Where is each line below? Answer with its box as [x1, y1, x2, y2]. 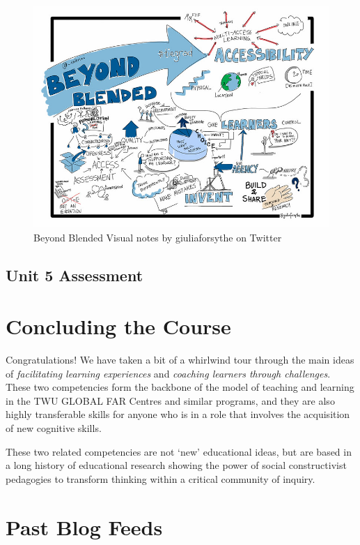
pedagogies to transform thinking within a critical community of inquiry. [6, 471, 315, 486]
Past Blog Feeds [6, 512, 163, 541]
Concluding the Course [6, 312, 231, 341]
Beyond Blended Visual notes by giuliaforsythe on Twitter [33, 230, 282, 244]
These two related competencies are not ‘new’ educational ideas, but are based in [6, 444, 352, 458]
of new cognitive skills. [6, 421, 102, 435]
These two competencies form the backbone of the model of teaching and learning [6, 380, 354, 394]
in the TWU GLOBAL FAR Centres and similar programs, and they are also [6, 393, 335, 408]
